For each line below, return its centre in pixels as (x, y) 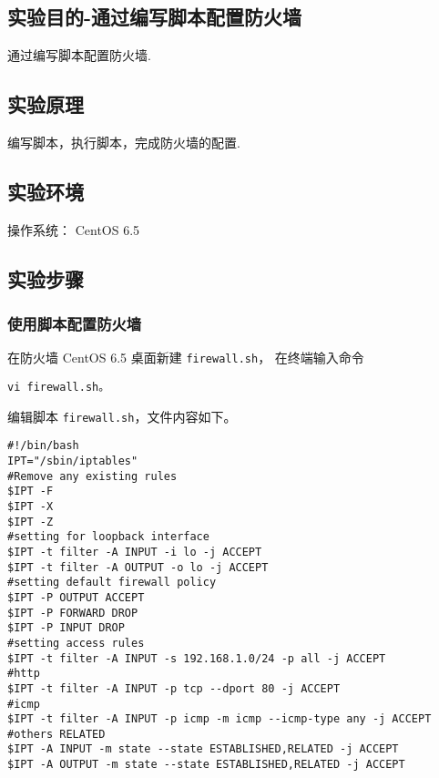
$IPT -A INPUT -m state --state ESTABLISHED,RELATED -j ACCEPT (203, 749)
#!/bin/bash (43, 446)
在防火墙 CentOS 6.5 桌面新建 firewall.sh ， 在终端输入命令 (186, 358)
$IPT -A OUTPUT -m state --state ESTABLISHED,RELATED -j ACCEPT (206, 765)
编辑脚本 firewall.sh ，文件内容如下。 (122, 416)
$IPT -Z (31, 522)
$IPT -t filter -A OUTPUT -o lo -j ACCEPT (138, 567)
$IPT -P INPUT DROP (66, 628)
